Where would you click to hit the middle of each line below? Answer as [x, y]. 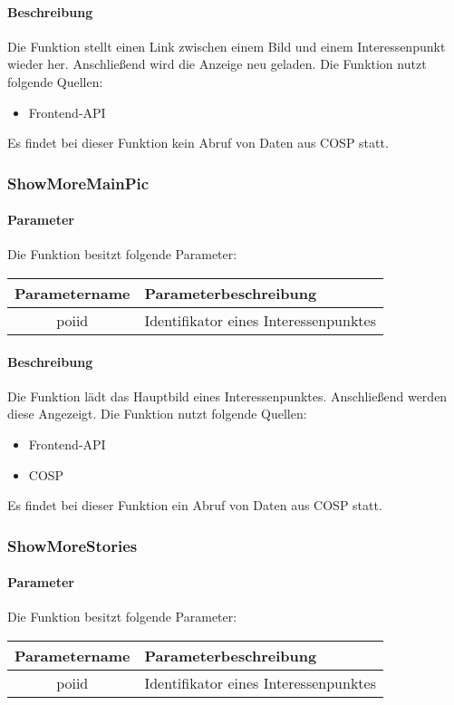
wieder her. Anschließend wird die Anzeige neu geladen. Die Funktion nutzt [217, 64]
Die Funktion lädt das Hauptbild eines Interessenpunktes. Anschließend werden [227, 396]
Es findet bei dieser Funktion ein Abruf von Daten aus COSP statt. [195, 505]
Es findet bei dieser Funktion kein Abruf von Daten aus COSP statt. [198, 143]
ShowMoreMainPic [78, 183]
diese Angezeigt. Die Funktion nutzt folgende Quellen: [157, 414]
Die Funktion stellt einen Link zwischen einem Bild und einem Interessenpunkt [227, 46]
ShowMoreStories [72, 545]
